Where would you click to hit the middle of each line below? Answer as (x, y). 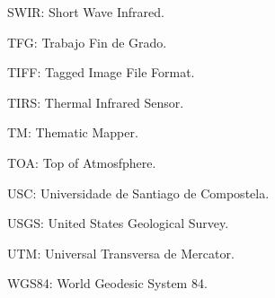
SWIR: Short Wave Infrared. (86, 12)
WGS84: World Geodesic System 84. (107, 283)
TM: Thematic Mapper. (73, 132)
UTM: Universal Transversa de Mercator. (121, 253)
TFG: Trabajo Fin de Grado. (87, 42)
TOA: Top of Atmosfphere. (82, 162)
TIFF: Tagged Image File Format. (101, 72)
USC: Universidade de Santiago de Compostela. (138, 193)
